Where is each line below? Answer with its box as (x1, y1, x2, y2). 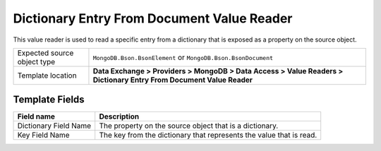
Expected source (17, 48, 74, 58)
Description (99, 111, 140, 121)
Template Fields (13, 94, 85, 106)
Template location (17, 71, 77, 80)
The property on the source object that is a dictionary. (99, 121, 279, 131)
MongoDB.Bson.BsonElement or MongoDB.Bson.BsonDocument (92, 52, 274, 62)
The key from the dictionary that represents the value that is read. (99, 131, 317, 140)
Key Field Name (17, 131, 70, 140)
